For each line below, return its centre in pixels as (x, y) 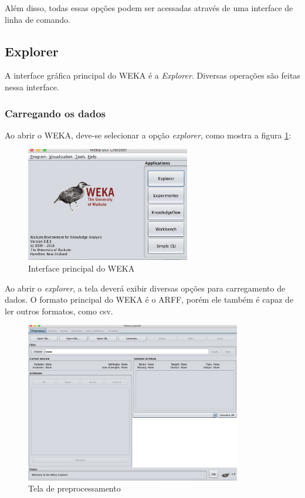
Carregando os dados (55, 113)
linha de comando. (38, 19)
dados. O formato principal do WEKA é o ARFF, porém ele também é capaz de (149, 299)
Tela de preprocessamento (74, 488)
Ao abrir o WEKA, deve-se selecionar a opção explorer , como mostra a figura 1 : (148, 135)
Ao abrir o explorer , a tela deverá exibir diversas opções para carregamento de (145, 288)
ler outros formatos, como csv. (59, 311)
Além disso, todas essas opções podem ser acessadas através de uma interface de (149, 8)
